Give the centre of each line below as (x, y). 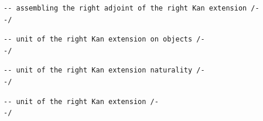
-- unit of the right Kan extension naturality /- (104, 70)
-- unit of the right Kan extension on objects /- (104, 39)
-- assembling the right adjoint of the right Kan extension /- (131, 8)
